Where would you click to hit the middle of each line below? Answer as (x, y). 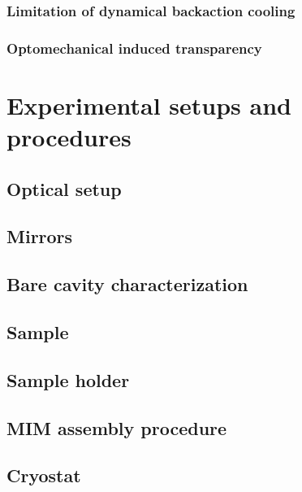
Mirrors (40, 236)
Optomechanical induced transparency (134, 48)
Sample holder (68, 379)
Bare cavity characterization (127, 284)
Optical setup (64, 188)
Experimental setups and (149, 104)
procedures (69, 137)
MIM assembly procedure (117, 427)
